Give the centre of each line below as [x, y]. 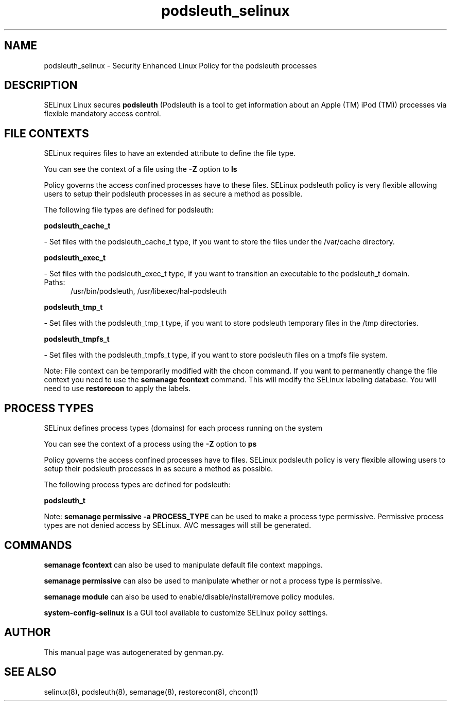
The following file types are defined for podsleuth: [129, 210]
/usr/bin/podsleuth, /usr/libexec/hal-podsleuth [149, 291]
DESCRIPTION [41, 85]
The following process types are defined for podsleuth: [137, 485]
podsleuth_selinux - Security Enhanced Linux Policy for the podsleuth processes [180, 65]
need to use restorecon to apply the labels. [117, 389]
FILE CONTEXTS [47, 133]
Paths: [55, 283]
